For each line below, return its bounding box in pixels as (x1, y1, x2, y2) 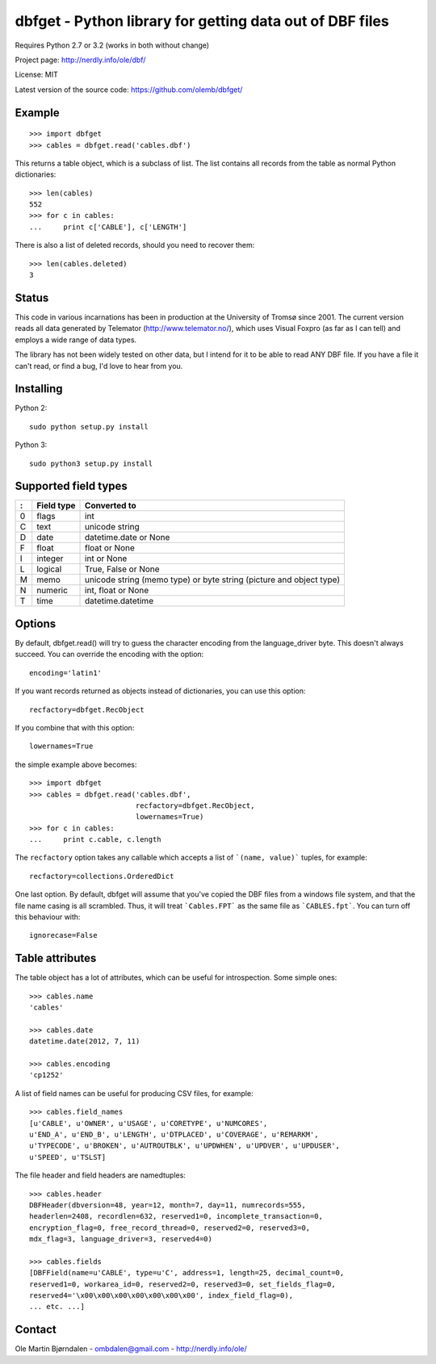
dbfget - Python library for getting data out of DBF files (15, 12, 389, 30)
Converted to (85, 500, 136, 512)
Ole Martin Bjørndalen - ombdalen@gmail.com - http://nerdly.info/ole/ (15, 1344, 247, 1354)
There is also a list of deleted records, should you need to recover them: (15, 241, 255, 250)
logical (36, 563, 62, 575)
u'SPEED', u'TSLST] (29, 1153, 107, 1161)
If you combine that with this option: (15, 722, 135, 732)
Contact (15, 1323, 57, 1337)
